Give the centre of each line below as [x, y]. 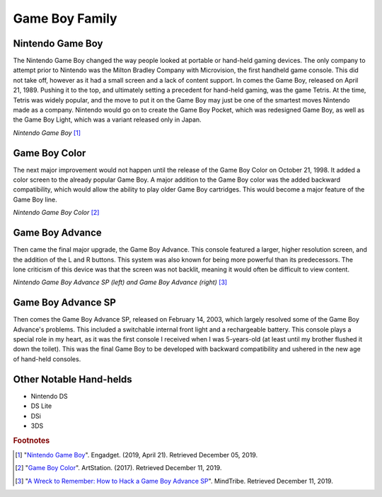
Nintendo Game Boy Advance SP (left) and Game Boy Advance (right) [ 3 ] [120, 282]
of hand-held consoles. [47, 359]
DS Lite [41, 406]
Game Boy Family [65, 18]
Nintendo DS [50, 396]
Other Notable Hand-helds [73, 379]
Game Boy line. [35, 199]
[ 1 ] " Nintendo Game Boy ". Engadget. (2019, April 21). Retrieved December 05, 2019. [137, 455]
